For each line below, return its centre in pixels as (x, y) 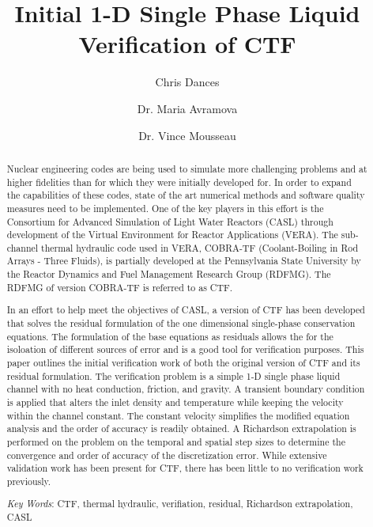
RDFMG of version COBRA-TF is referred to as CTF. (120, 287)
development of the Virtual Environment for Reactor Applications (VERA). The (172, 235)
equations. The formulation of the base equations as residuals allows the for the (170, 336)
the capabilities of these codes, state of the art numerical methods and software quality (186, 195)
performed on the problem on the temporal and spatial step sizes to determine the (176, 441)
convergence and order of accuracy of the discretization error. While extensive (167, 455)
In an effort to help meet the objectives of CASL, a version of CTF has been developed (186, 310)
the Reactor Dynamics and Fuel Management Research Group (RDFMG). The (169, 274)
